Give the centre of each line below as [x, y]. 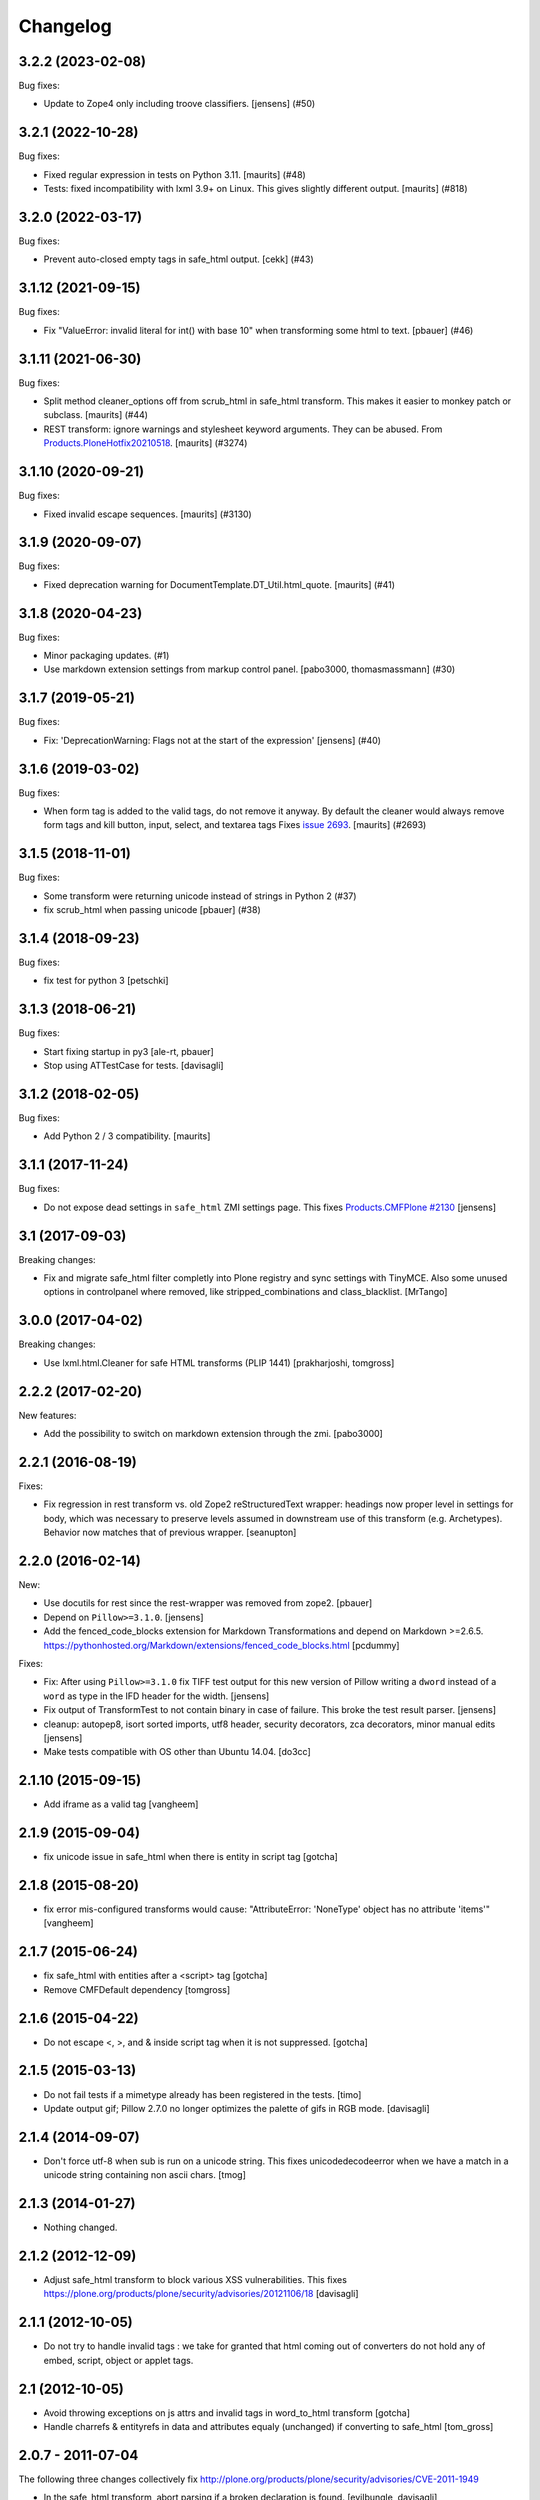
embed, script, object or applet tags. [118, 2360]
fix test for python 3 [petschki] [106, 981]
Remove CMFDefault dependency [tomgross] [137, 1989]
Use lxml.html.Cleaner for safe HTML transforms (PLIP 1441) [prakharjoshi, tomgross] [219, 1362]
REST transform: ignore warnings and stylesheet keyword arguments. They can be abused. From [243, 429]
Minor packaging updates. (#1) [106, 656]
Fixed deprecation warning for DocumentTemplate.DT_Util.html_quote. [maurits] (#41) [219, 584]
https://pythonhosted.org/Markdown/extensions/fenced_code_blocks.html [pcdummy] [221, 1645]
